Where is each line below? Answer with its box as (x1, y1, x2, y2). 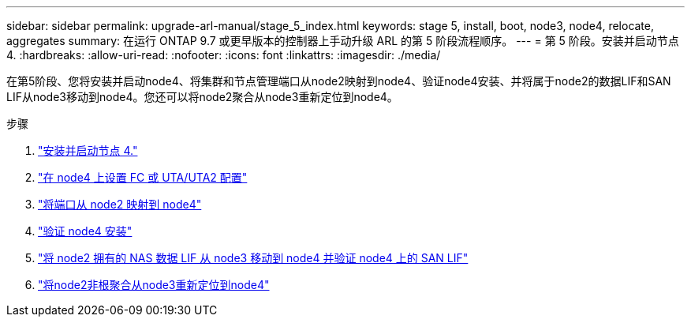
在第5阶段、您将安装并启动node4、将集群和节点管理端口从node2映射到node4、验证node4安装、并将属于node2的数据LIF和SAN (6, 74, 671, 88)
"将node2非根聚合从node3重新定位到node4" (38, 278, 270, 291)
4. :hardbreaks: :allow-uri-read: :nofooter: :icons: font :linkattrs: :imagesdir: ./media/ (6, 48, 441, 62)
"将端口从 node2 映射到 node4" (38, 197, 202, 211)
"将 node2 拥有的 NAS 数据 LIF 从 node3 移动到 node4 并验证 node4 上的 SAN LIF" (38, 251, 469, 265)
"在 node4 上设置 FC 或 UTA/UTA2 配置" (38, 171, 248, 184)
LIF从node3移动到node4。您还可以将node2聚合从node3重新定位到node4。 (6, 90, 398, 103)
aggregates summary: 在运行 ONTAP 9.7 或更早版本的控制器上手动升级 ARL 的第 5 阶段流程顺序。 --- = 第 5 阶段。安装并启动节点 (6, 34, 679, 47)
